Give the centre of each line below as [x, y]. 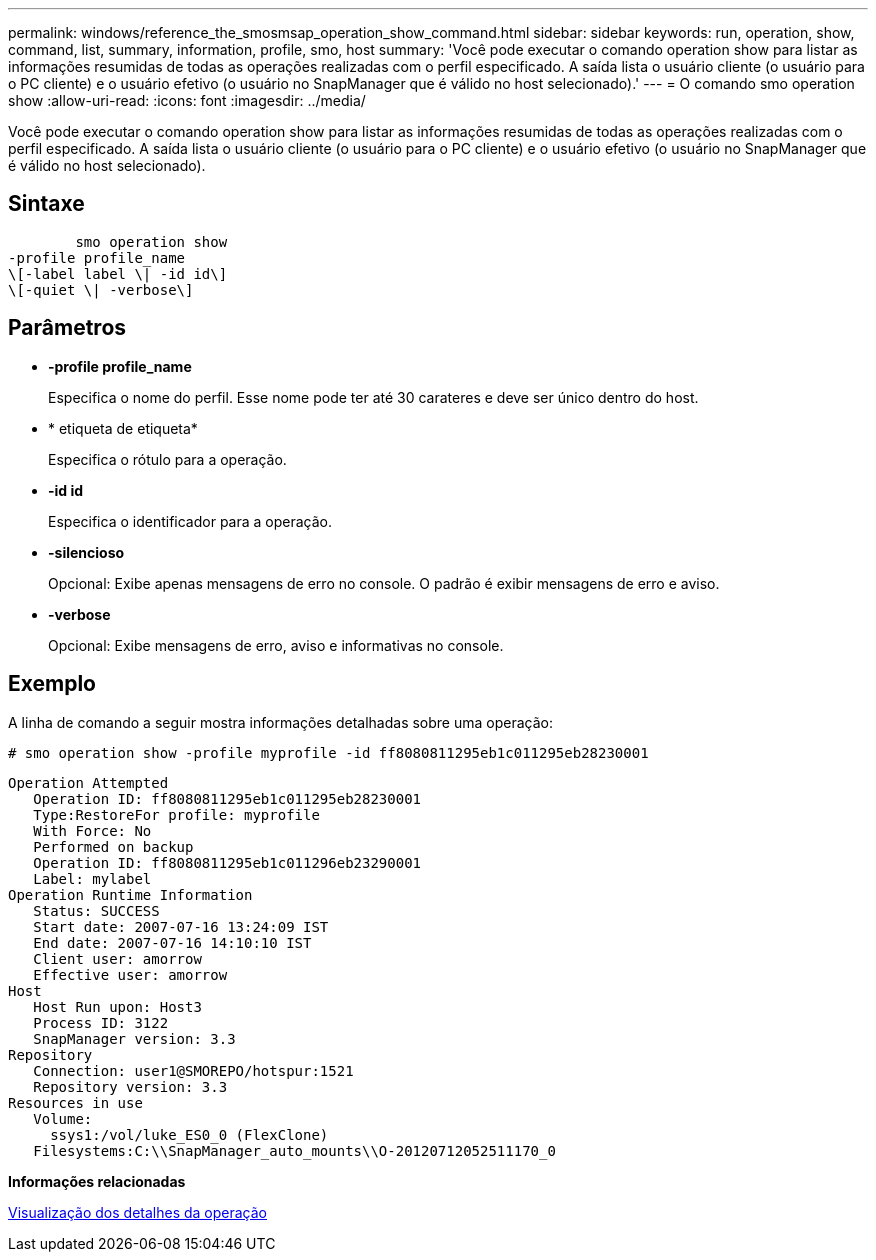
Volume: [63, 1118]
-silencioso [86, 552]
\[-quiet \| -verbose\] [101, 289]
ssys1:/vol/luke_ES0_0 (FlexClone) [189, 1134]
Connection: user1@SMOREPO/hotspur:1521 [193, 1070]
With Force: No [92, 830]
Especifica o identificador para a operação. [190, 521]
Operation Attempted [88, 782]
